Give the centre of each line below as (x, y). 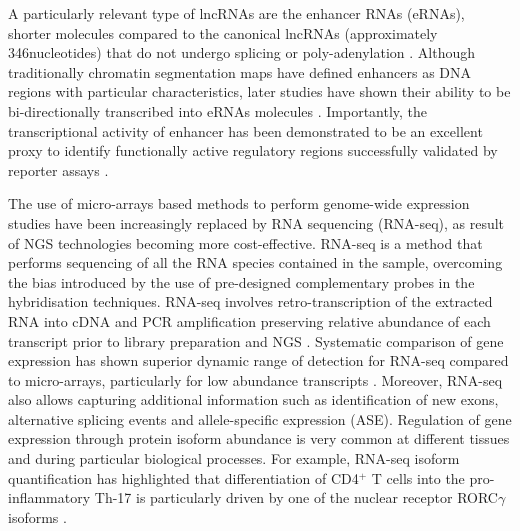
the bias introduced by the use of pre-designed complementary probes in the (241, 281)
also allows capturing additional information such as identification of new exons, (253, 399)
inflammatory (49, 497)
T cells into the (418, 477)
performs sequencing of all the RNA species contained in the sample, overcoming (255, 262)
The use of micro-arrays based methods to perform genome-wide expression (239, 203)
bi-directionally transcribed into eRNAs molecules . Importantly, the (218, 110)
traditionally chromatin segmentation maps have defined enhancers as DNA (240, 71)
